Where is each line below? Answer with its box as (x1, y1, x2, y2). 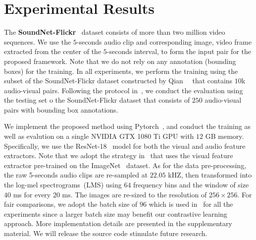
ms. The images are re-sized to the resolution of (62, 189, 207, 199)
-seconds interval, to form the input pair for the (106, 46, 251, 57)
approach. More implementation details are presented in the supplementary (4, 218, 232, 229)
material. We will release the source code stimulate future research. (4, 228, 207, 238)
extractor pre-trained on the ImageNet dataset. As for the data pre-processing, (4, 160, 247, 170)
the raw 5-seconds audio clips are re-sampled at (4, 170, 148, 180)
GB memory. (205, 131, 244, 141)
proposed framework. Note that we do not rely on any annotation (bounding (4, 56, 236, 66)
